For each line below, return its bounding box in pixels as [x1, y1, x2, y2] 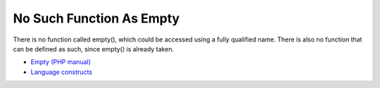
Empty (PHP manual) [30, 58, 91, 66]
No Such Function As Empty [13, 11, 180, 26]
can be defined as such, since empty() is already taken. [13, 44, 175, 53]
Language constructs [30, 68, 93, 76]
